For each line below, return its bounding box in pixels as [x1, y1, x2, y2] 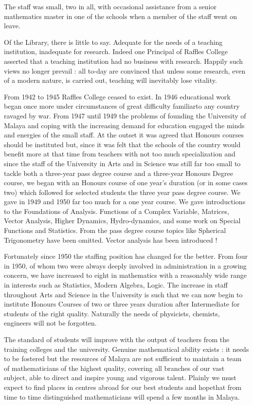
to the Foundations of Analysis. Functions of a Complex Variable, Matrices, [4, 206, 229, 216]
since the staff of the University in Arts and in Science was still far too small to [4, 158, 241, 168]
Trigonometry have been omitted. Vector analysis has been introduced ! [4, 234, 217, 245]
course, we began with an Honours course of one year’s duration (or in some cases [4, 177, 248, 188]
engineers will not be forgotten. [4, 318, 97, 328]
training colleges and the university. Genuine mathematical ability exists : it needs [4, 344, 249, 354]
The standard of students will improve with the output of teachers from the [4, 334, 230, 344]
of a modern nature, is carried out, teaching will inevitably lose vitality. [4, 75, 217, 85]
